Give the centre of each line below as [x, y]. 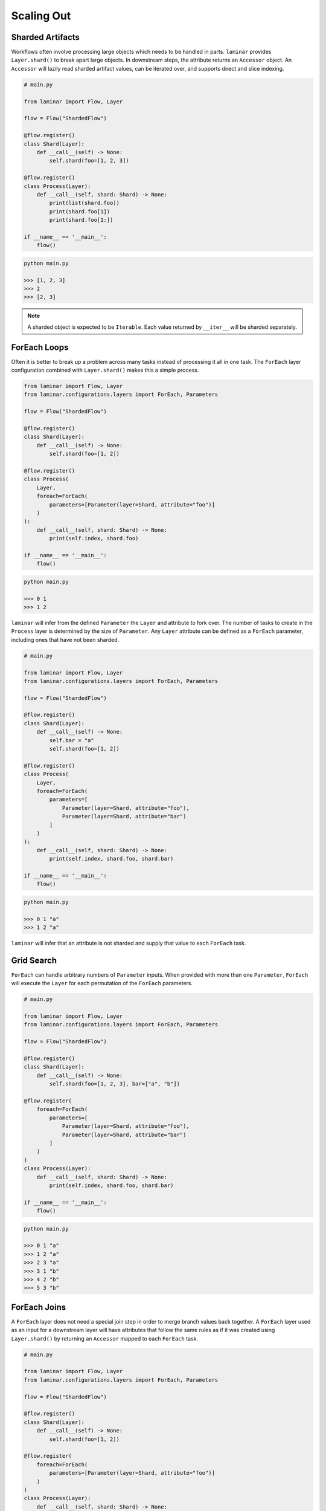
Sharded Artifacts [45, 37]
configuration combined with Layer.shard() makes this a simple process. [105, 370]
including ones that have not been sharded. [65, 639]
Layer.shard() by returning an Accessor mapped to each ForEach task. [105, 1338]
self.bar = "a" [72, 740]
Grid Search [34, 960]
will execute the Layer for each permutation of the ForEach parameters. [102, 983]
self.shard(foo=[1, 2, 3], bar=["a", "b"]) [115, 1084]
